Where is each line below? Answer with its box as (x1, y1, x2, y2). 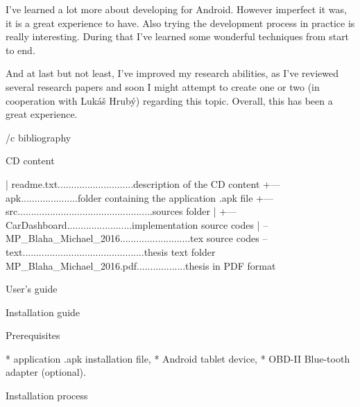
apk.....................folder (6, 190, 102, 205)
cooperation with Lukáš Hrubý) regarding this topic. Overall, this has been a (6, 93, 333, 107)
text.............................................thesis (6, 244, 169, 259)
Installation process (6, 388, 88, 403)
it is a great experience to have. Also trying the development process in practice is (6, 15, 355, 30)
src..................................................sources (6, 204, 183, 218)
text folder (171, 244, 216, 259)
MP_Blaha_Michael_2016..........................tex (6, 231, 204, 245)
